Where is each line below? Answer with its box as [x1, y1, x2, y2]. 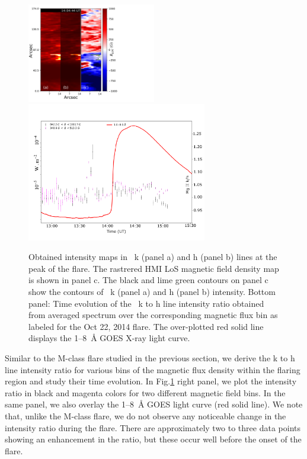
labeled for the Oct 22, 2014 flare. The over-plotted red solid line [28, 320, 264, 332]
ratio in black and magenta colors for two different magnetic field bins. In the [5, 386, 286, 399]
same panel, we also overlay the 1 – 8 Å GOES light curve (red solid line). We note [5, 398, 303, 410]
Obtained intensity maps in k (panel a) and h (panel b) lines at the [28, 251, 277, 263]
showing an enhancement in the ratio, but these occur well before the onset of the [5, 433, 302, 445]
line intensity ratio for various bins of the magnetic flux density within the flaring [5, 363, 300, 375]
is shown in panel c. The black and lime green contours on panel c [28, 274, 268, 286]
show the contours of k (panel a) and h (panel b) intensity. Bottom [28, 285, 276, 297]
